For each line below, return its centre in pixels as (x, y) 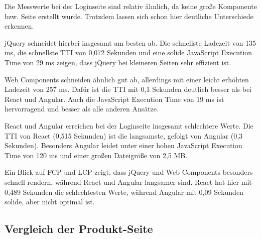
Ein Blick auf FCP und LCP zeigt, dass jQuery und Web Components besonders (129, 172)
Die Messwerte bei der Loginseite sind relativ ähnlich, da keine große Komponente (131, 6)
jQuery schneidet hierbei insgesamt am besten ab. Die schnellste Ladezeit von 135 (130, 42)
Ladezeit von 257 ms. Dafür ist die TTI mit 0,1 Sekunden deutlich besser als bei (128, 89)
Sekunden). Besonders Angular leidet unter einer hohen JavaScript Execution (123, 145)
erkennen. (19, 26)
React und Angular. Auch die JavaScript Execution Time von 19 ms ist (114, 99)
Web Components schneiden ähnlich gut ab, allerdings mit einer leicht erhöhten (127, 79)
